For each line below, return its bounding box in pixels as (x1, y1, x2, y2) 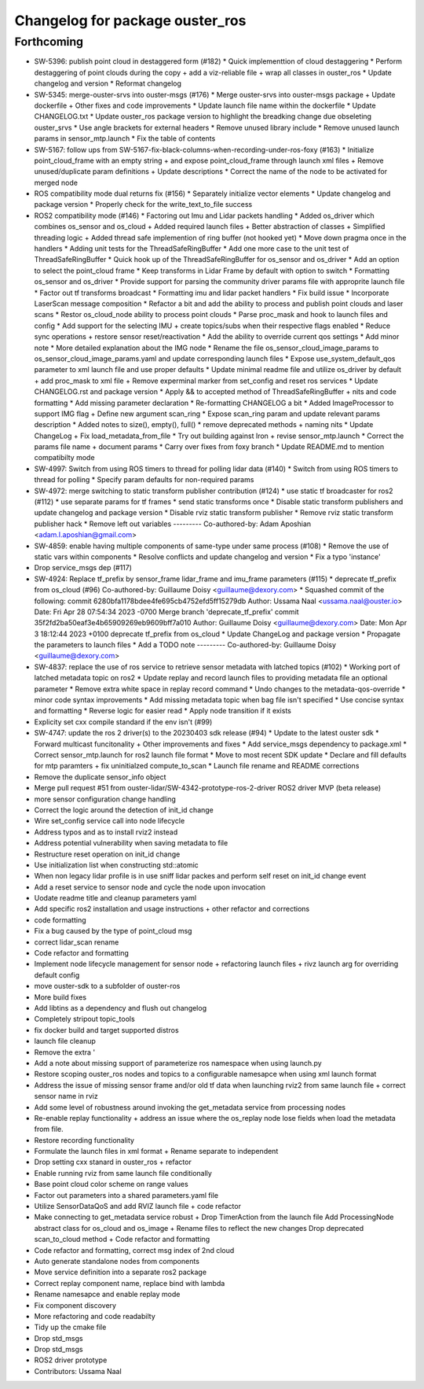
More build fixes (34, 992, 86, 1002)
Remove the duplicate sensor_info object (34, 772, 166, 782)
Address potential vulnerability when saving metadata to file (34, 838, 228, 848)
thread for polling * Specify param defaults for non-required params (34, 475, 254, 484)
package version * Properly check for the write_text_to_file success (34, 200, 253, 209)
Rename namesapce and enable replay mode (34, 1290, 181, 1299)
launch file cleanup (34, 1037, 96, 1046)
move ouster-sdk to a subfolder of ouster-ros (34, 982, 181, 991)
